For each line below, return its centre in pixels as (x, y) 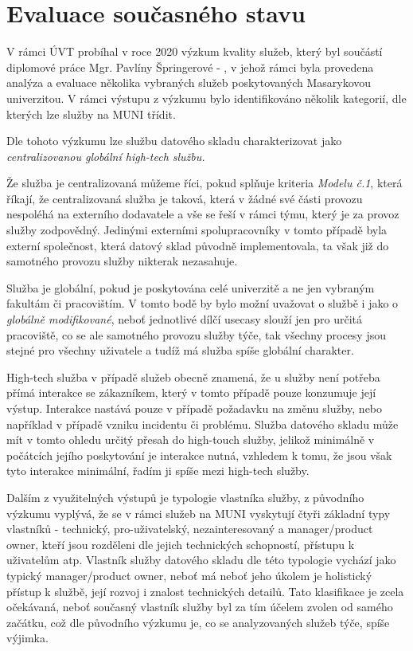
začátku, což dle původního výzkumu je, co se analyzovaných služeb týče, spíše (198, 622)
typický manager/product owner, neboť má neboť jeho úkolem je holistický (189, 575)
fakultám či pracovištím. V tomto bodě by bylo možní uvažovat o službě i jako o (203, 303)
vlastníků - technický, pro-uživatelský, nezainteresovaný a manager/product (190, 529)
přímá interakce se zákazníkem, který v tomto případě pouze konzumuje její (191, 392)
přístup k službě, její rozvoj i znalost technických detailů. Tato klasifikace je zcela (205, 591)
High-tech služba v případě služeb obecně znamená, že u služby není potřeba (193, 376)
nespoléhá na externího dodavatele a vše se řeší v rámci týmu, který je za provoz (203, 214)
